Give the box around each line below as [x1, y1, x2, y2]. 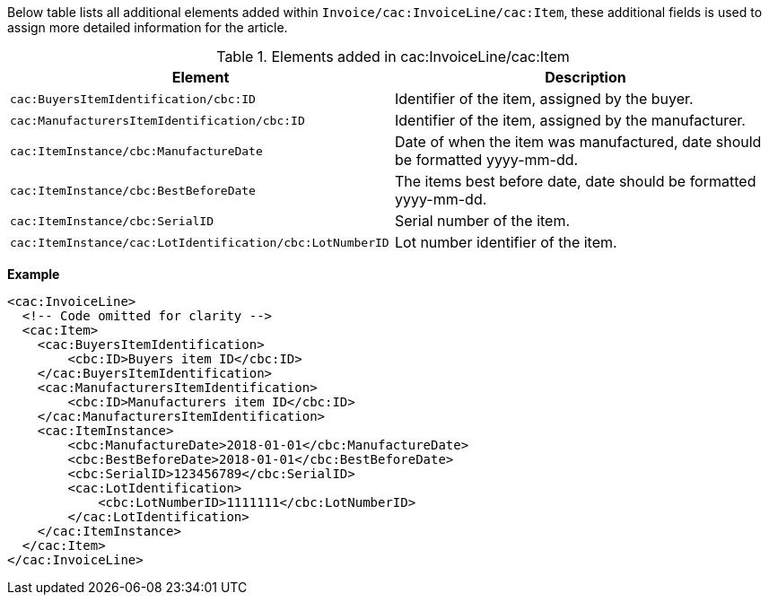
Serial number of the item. [395, 212, 571, 230]
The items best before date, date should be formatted [395, 172, 756, 190]
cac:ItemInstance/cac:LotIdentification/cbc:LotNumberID [10, 235, 389, 249]
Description [545, 68, 626, 86]
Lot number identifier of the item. [395, 233, 617, 251]
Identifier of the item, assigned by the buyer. [395, 90, 694, 108]
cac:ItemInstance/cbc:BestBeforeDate [10, 183, 256, 197]
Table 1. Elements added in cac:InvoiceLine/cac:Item [216, 48, 570, 65]
